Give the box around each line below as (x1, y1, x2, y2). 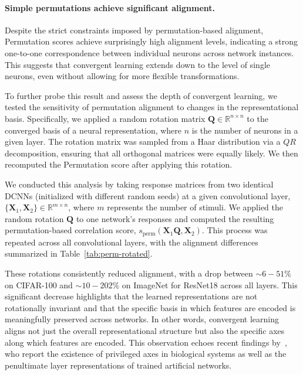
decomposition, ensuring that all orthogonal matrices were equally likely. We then (5, 146, 298, 159)
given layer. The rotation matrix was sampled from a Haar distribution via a (5, 135, 281, 148)
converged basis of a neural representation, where (5, 124, 182, 136)
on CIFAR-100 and (5, 278, 73, 291)
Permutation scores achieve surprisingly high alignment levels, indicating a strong (5, 35, 298, 47)
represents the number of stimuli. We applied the (107, 201, 284, 213)
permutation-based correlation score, (5, 224, 136, 236)
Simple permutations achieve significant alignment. (5, 1, 216, 13)
